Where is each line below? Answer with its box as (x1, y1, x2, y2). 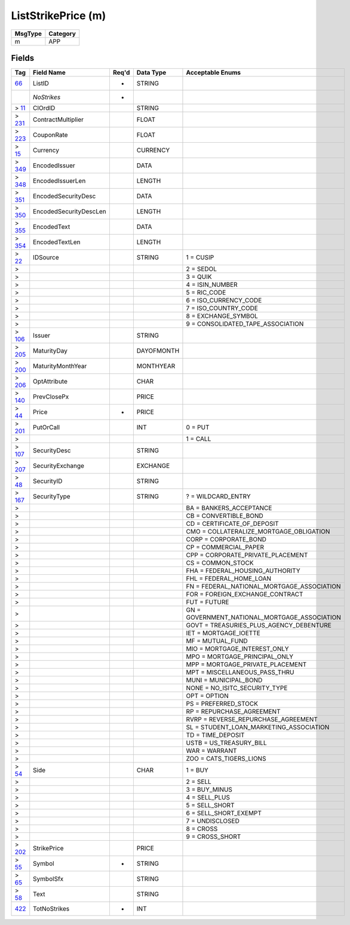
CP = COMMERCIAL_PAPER (186, 543, 264, 552)
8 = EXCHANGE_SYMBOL (186, 312, 258, 320)
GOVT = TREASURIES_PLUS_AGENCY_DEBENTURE (186, 621, 331, 630)
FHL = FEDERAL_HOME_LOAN (186, 574, 272, 583)
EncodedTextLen (33, 238, 81, 246)
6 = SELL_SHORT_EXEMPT (186, 809, 262, 817)
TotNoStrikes (33, 905, 70, 913)
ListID (33, 79, 49, 88)
